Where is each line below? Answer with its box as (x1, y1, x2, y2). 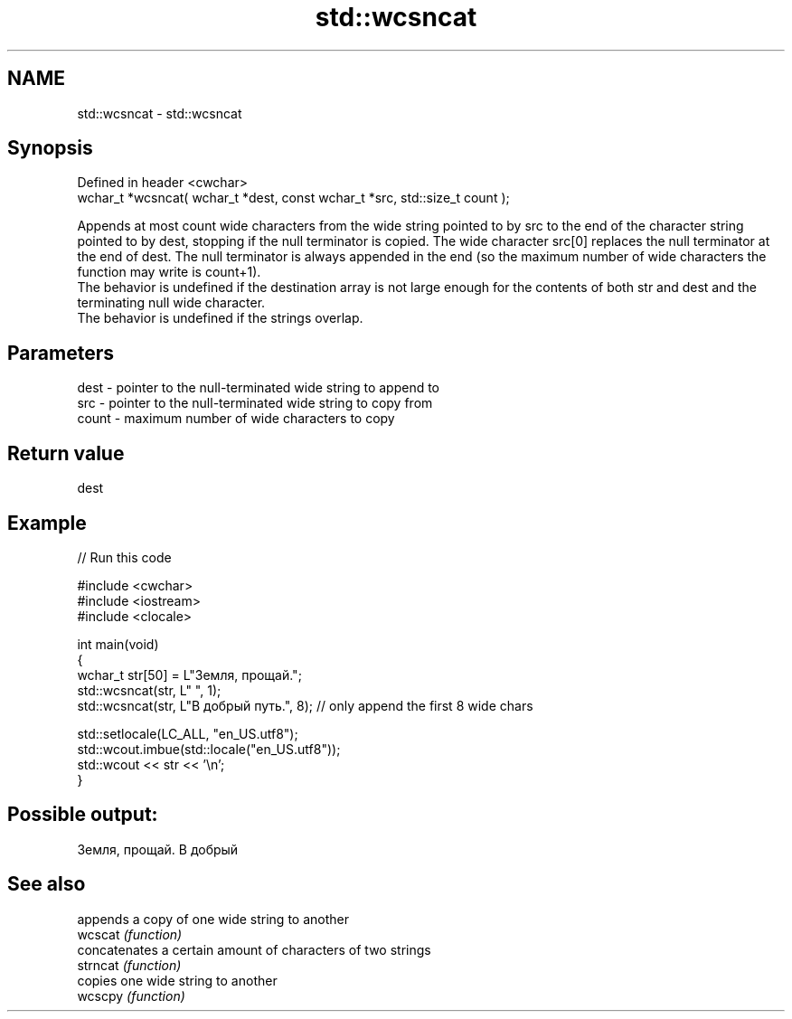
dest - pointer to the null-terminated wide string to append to (77, 380, 439, 396)
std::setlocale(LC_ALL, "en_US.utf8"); (77, 725, 298, 741)
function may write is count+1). (77, 264, 261, 280)
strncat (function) (77, 957, 182, 973)
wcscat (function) (77, 926, 183, 942)
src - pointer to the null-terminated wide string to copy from (77, 395, 433, 411)
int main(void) (77, 636, 159, 652)
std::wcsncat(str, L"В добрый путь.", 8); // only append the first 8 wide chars (77, 697, 533, 713)
